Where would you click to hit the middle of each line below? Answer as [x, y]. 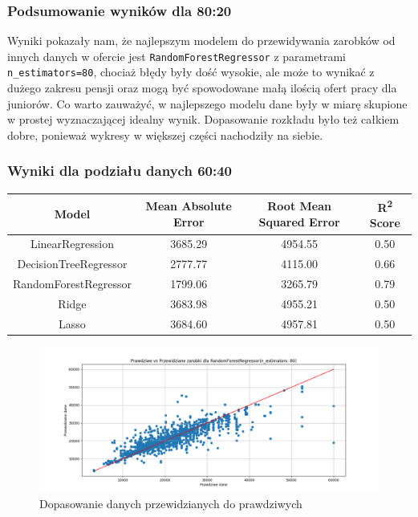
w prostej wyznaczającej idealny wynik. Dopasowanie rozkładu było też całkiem [203, 119]
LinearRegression [72, 244]
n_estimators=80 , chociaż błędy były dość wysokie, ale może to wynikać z [191, 72]
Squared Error [299, 221]
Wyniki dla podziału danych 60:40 [120, 171]
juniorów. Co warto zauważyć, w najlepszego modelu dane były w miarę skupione [207, 103]
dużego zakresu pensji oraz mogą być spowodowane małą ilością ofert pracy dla [202, 88]
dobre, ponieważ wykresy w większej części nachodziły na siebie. [165, 134]
